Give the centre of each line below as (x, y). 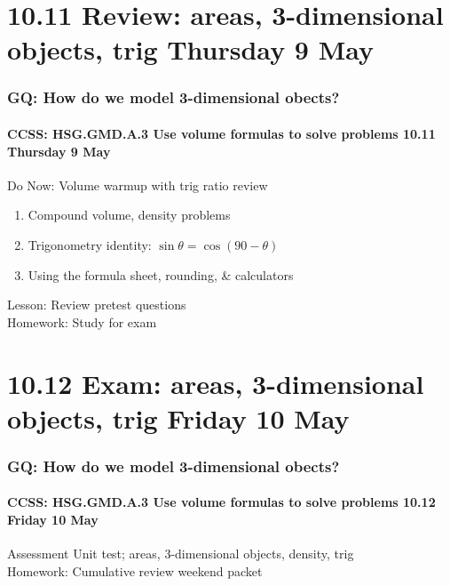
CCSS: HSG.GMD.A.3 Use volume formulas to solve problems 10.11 (221, 133)
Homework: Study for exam (82, 321)
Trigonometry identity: (90, 244)
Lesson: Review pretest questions (97, 305)
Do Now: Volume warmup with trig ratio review (138, 185)
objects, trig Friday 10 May (178, 417)
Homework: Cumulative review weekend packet (135, 570)
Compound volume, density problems (129, 215)
